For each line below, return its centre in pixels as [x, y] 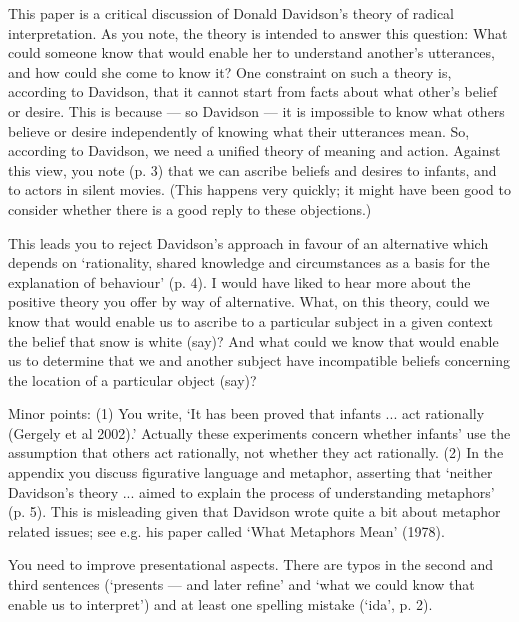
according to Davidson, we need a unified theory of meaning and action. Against [254, 150]
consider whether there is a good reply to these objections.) [190, 208]
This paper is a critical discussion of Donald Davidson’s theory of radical [231, 13]
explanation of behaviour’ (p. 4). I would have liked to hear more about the [239, 281]
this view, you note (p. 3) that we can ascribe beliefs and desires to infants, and [252, 169]
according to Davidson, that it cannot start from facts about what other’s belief [253, 91]
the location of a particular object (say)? [132, 379]
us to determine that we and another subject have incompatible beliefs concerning [259, 360]
